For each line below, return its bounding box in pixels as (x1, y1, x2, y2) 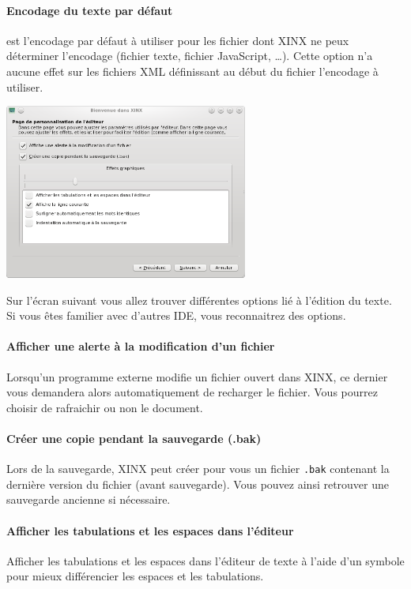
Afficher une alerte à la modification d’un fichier (6, 338, 275, 355)
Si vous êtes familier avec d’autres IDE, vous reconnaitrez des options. (6, 307, 346, 324)
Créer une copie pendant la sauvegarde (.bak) (6, 430, 262, 446)
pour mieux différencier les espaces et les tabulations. (6, 568, 264, 584)
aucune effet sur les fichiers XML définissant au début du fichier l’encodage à (6, 62, 379, 79)
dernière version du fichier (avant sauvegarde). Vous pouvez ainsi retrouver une (6, 475, 390, 492)
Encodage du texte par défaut (6, 2, 173, 18)
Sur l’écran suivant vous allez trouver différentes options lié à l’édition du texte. (6, 291, 392, 308)
